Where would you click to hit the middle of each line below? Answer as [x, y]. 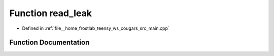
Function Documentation [49, 43]
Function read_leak [51, 13]
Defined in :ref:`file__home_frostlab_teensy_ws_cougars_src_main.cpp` [96, 28]
